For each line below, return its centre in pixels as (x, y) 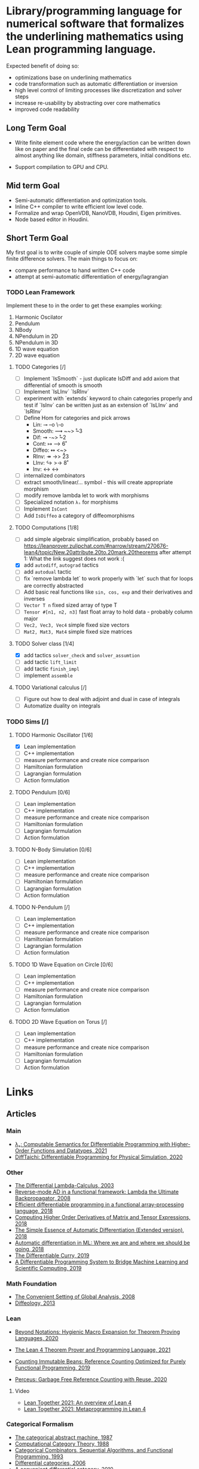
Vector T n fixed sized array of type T (71, 605)
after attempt (175, 552)
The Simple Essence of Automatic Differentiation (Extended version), (99, 1230)
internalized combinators (54, 475)
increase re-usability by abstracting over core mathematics (88, 102)
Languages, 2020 (36, 1338)
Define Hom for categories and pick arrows (77, 418)
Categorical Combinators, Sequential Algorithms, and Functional (94, 1450)
